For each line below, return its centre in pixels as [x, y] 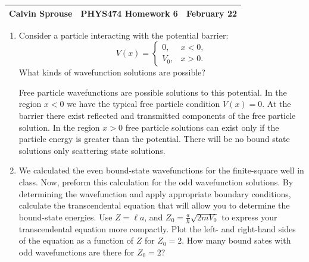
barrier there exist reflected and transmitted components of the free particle [157, 115]
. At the [277, 104]
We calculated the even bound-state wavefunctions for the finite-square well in [161, 170]
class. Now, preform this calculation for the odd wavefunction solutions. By [156, 181]
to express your [249, 217]
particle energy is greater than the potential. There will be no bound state [154, 139]
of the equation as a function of [76, 240]
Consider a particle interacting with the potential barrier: [124, 35]
